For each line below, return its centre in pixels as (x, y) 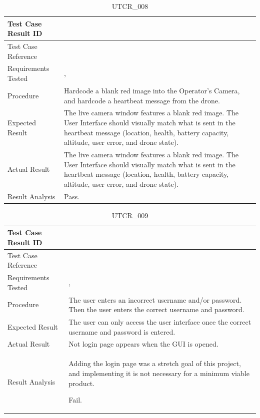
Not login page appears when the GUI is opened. (143, 344)
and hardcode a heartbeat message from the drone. (142, 100)
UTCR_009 (130, 215)
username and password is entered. (122, 331)
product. (82, 383)
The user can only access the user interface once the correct (160, 322)
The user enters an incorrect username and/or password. (155, 299)
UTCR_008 (130, 6)
